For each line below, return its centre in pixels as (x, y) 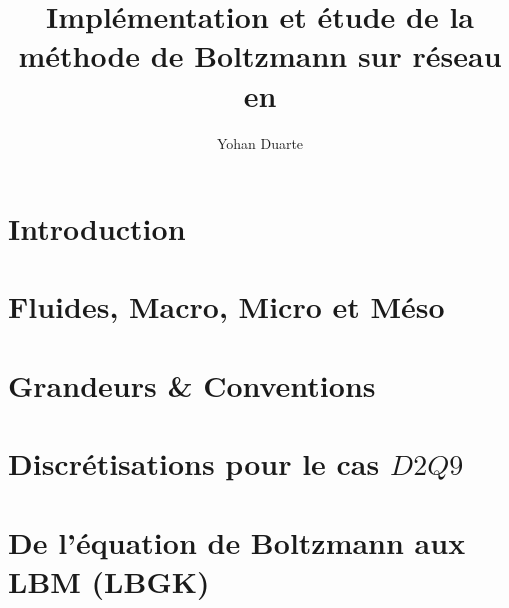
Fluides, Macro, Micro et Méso (226, 306)
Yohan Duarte (260, 142)
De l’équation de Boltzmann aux (237, 541)
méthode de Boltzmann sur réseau (260, 55)
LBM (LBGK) (109, 580)
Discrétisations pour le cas (194, 463)
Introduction (97, 228)
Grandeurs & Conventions (192, 384)
